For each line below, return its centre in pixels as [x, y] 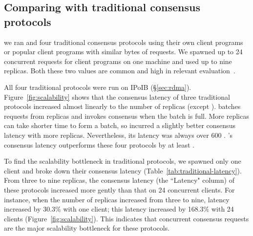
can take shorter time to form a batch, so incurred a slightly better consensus [120, 125]
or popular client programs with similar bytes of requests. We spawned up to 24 [123, 52]
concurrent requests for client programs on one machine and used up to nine [118, 61]
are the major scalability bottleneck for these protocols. [87, 228]
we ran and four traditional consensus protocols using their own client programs [124, 42]
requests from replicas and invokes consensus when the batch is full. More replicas [126, 116]
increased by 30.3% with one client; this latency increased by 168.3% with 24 [119, 209]
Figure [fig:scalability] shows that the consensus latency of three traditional [117, 97]
